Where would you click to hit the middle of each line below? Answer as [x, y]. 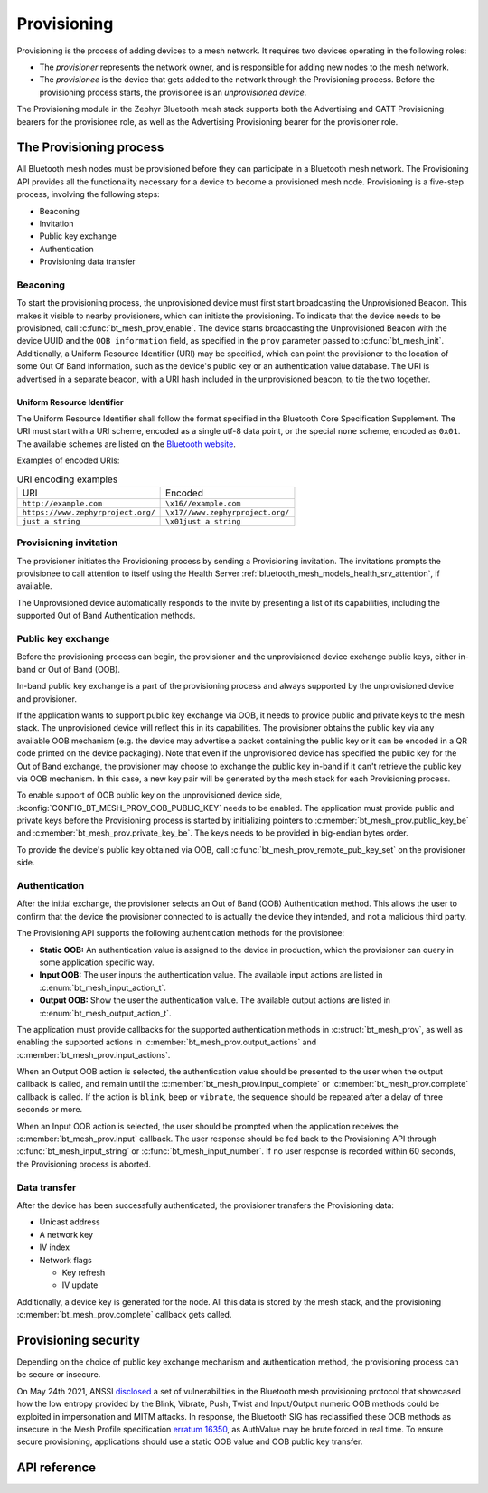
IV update [80, 1285]
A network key [66, 1234]
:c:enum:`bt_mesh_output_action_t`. [105, 1013]
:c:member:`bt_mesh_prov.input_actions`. [94, 1054]
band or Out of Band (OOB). [69, 669]
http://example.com [62, 503]
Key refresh [84, 1272]
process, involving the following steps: [88, 194]
